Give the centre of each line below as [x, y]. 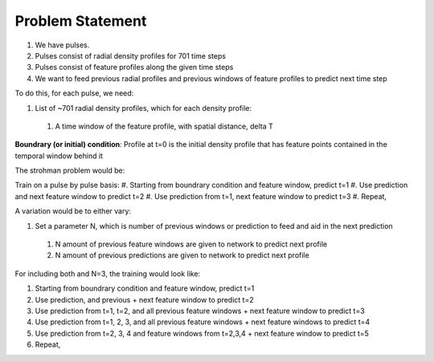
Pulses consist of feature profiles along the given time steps [134, 67]
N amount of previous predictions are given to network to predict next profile [182, 255]
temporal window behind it [59, 156]
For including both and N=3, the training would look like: [108, 274]
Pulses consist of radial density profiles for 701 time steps [131, 55]
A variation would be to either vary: [73, 211]
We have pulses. [62, 45]
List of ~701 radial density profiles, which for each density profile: [143, 108]
